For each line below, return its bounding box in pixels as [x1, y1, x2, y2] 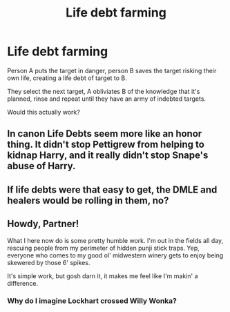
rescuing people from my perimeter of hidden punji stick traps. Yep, [7, 244, 200, 252]
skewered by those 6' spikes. [7, 258, 90, 266]
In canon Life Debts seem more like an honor [7, 128, 202, 139]
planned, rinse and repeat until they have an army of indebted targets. [7, 95, 206, 103]
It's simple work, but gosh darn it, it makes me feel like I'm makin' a [7, 271, 198, 280]
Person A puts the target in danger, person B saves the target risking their [7, 66, 217, 75]
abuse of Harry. [7, 160, 76, 172]
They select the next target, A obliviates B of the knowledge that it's [7, 87, 200, 95]
